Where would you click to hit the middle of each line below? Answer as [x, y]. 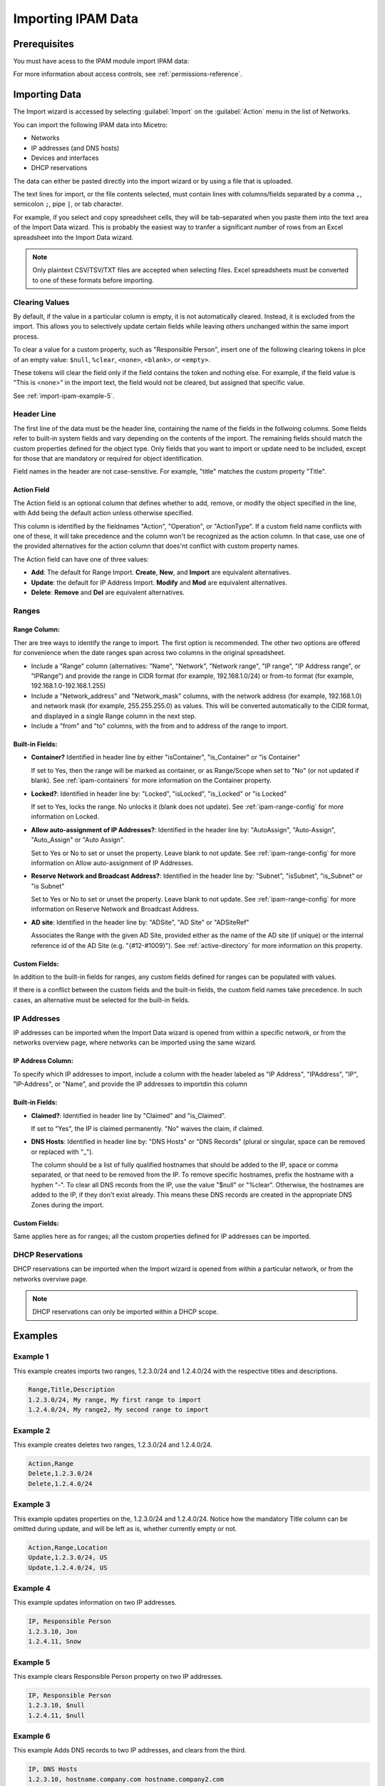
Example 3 [32, 1505]
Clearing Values [41, 302]
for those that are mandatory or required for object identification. [108, 459]
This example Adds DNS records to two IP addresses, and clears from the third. [130, 1750]
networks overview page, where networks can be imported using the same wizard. [135, 1042]
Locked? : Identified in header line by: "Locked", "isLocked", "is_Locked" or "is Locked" [159, 794]
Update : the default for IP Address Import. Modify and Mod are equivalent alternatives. [159, 582]
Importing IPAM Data [76, 19]
